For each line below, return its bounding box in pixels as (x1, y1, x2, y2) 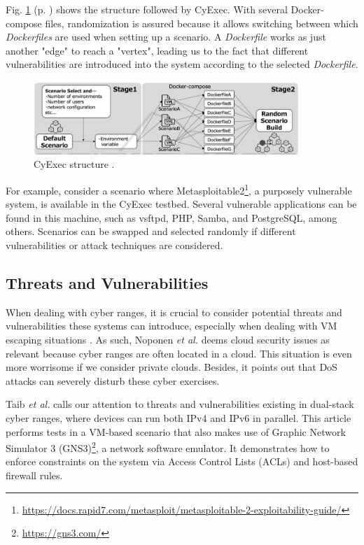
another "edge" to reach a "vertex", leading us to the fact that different (6, 43, 309, 57)
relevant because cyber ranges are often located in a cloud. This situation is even (6, 346, 352, 360)
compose (6, 15, 42, 30)
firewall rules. (6, 467, 63, 482)
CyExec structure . (34, 157, 115, 171)
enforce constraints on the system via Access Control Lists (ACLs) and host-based (6, 454, 358, 469)
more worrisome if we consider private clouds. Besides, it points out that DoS (6, 360, 337, 374)
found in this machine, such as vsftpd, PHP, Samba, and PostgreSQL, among (6, 210, 337, 225)
